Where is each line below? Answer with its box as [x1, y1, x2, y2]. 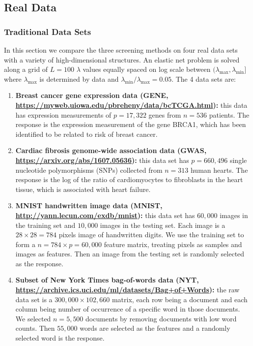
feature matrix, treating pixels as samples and [104, 239, 242, 249]
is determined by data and [39, 73, 119, 84]
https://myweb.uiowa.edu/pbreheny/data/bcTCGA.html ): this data [15, 99, 248, 110]
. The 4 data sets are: [171, 73, 236, 84]
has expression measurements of [15, 109, 112, 120]
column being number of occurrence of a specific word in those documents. [15, 304, 240, 314]
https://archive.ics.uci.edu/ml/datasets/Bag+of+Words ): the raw [15, 284, 240, 295]
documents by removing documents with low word [85, 313, 237, 323]
